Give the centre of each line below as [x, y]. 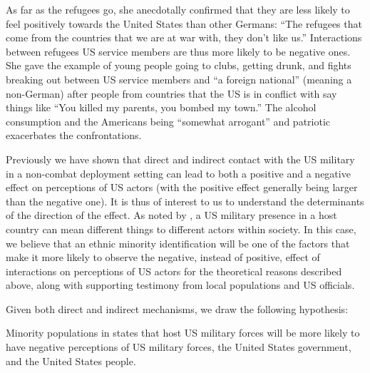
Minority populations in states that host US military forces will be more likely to [183, 333]
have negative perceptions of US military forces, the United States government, [179, 347]
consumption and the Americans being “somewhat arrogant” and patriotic [168, 121]
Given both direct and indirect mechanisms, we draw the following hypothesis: [177, 308]
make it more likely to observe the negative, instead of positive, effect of [163, 257]
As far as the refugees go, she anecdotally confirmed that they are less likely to [178, 9]
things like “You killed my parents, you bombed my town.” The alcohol [161, 107]
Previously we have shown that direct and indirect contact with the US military [180, 159]
